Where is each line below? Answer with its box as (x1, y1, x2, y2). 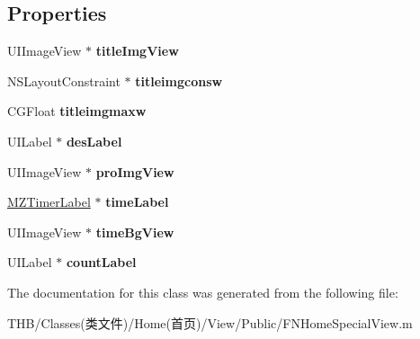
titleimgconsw (135, 71, 223, 90)
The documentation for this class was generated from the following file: (7, 282, 398, 301)
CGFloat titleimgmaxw (7, 102, 147, 120)
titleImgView (95, 41, 179, 60)
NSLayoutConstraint (7, 71, 121, 90)
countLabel (66, 253, 137, 272)
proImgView (95, 162, 174, 181)
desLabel (66, 131, 122, 150)
